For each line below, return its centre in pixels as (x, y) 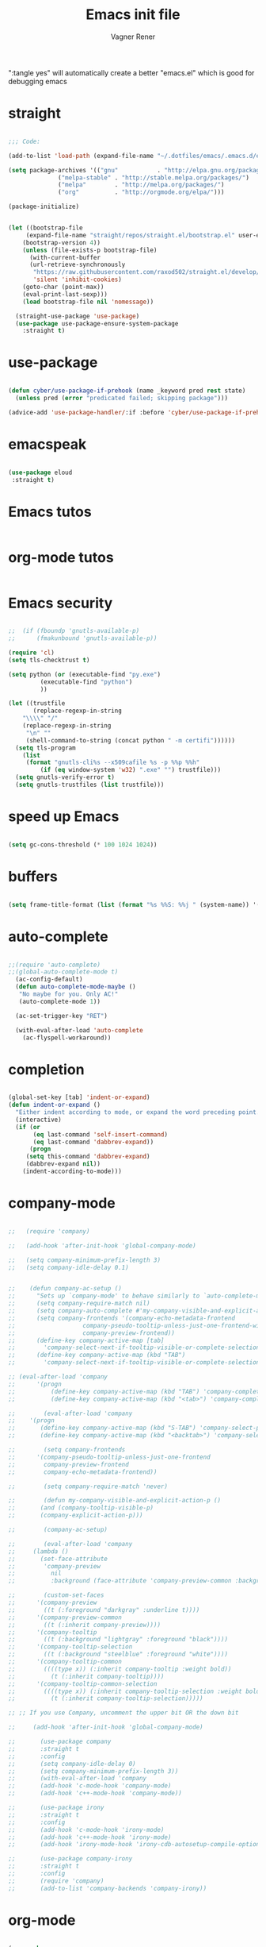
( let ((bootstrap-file (46, 228)
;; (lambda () (38, 1551)
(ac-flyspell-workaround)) (67, 1038)
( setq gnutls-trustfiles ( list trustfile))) (90, 785)
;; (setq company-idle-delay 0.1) (68, 1267)
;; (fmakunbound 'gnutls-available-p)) (83, 638)
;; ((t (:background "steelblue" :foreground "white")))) (118, 1654)
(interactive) (38, 1120)
